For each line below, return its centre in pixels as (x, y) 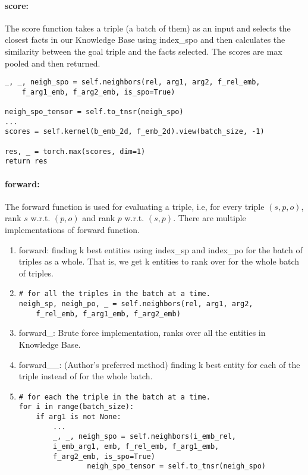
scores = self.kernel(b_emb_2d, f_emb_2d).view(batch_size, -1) (135, 132)
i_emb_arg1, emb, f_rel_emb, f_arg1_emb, (136, 447)
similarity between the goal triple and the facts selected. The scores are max (144, 51)
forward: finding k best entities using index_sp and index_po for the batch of (161, 249)
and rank (99, 218)
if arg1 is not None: (78, 417)
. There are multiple (210, 218)
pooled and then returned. (53, 63)
